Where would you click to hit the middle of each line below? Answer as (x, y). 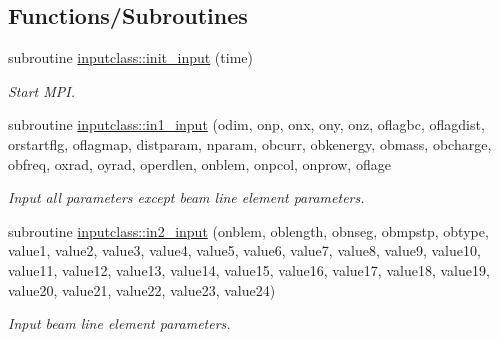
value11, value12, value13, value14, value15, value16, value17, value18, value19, (249, 269)
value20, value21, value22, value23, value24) (142, 289)
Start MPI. (41, 90)
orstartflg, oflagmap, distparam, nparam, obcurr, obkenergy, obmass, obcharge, (250, 143)
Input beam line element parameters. (119, 323)
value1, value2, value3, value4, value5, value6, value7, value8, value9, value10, (244, 250)
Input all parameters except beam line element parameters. (186, 197)
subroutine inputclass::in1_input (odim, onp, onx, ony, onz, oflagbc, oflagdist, (246, 124)
